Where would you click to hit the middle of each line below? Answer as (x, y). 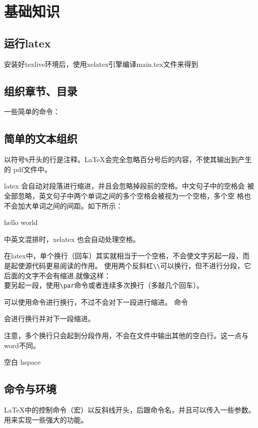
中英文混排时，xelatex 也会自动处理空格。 (72, 239)
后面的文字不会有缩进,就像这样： (57, 275)
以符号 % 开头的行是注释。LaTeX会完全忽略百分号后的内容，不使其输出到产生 (128, 159)
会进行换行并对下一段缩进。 (49, 319)
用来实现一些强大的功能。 (46, 419)
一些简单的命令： (32, 111)
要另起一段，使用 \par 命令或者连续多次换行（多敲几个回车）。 (104, 285)
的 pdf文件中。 (28, 169)
